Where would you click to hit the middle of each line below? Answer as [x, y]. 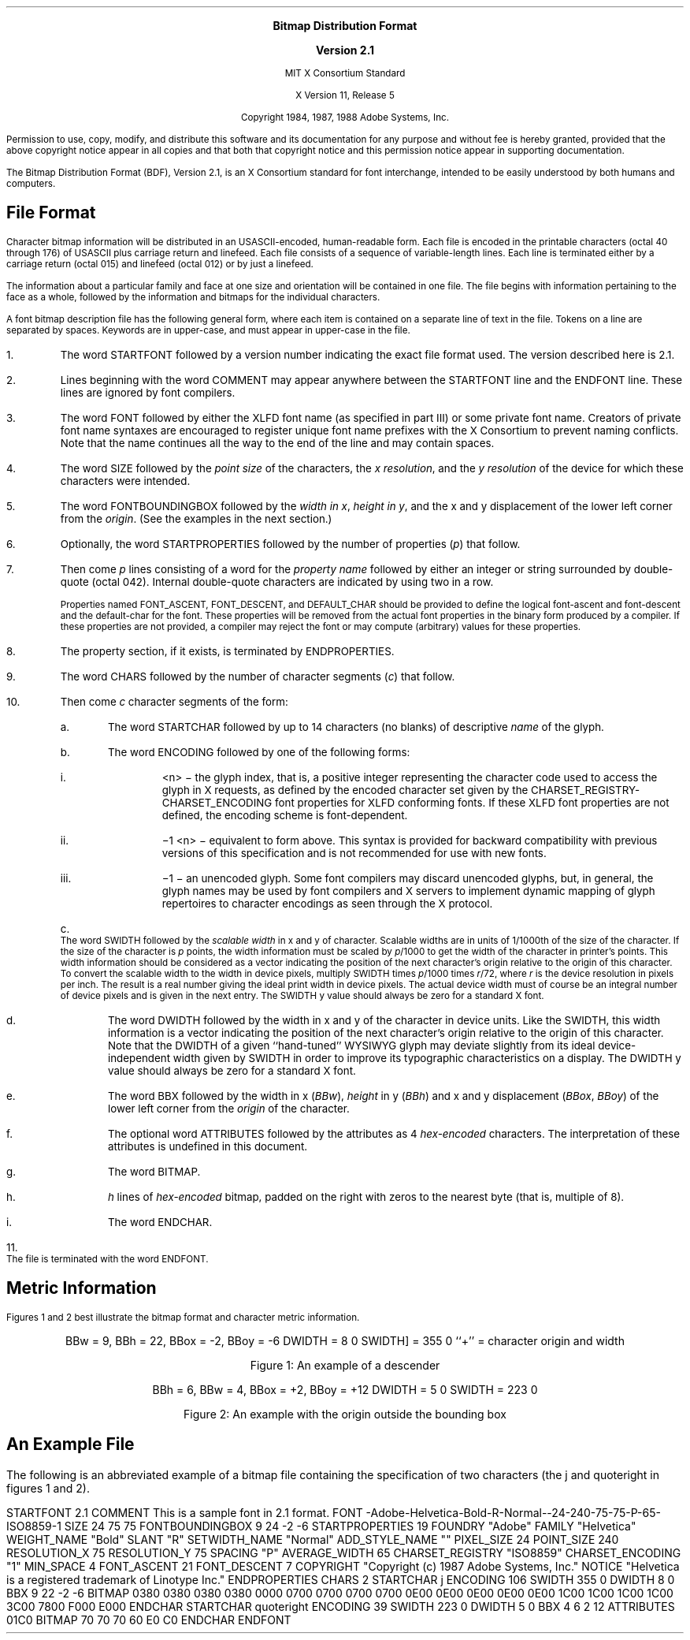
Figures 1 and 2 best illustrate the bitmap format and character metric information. [183, 1317]
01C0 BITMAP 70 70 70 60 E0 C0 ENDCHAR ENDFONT [149, 1619]
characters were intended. [125, 481]
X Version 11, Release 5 [345, 95]
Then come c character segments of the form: [174, 701]
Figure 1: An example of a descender [345, 1365]
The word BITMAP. [154, 1171]
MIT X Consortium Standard [345, 73]
